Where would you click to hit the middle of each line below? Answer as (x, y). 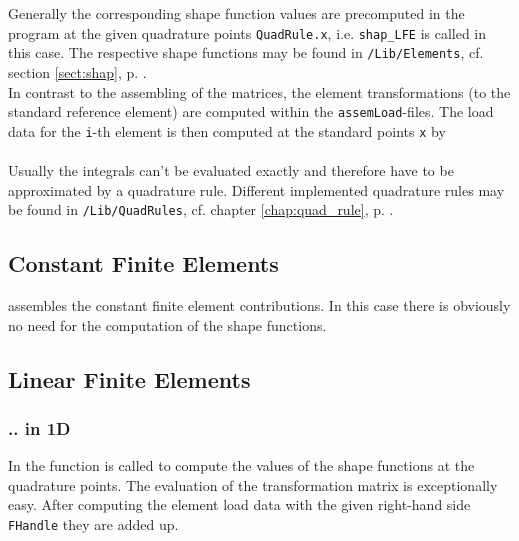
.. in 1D (39, 427)
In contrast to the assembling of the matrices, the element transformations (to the (259, 91)
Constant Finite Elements (143, 263)
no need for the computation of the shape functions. (167, 324)
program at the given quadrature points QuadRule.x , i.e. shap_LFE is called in (247, 32)
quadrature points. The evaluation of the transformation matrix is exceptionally (253, 484)
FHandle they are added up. (93, 524)
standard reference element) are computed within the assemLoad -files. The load (251, 111)
